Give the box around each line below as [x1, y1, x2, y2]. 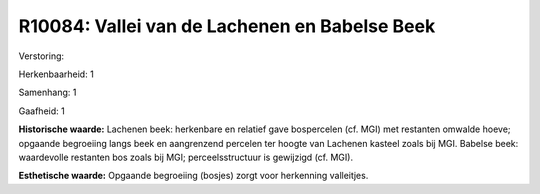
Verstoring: [18, 50, 65, 62]
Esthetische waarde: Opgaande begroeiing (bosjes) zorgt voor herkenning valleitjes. [18, 170, 369, 182]
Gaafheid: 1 [18, 105, 65, 117]
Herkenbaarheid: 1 [18, 68, 94, 80]
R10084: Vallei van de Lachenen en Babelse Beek [18, 15, 436, 37]
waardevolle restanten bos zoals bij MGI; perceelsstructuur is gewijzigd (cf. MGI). [18, 151, 354, 163]
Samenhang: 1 [18, 86, 77, 99]
